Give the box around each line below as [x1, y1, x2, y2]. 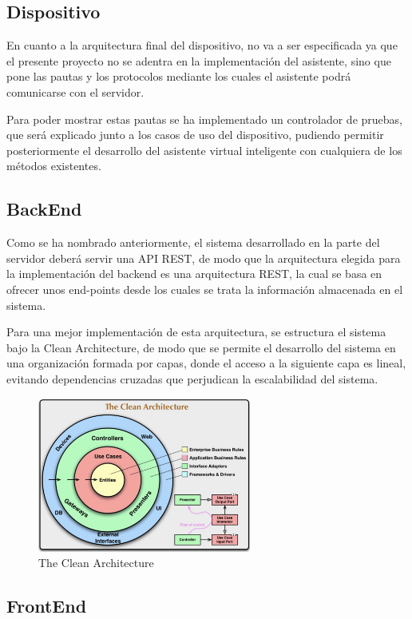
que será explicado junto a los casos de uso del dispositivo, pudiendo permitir [6, 126, 384, 143]
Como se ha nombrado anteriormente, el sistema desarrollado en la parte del [6, 234, 380, 251]
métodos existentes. [6, 157, 101, 174]
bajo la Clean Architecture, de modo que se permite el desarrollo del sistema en [6, 339, 396, 355]
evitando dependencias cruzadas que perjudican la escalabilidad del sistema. [6, 370, 378, 387]
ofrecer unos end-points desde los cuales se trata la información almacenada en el [6, 280, 403, 297]
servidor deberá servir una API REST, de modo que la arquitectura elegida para [6, 249, 401, 266]
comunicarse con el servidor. [6, 83, 145, 100]
